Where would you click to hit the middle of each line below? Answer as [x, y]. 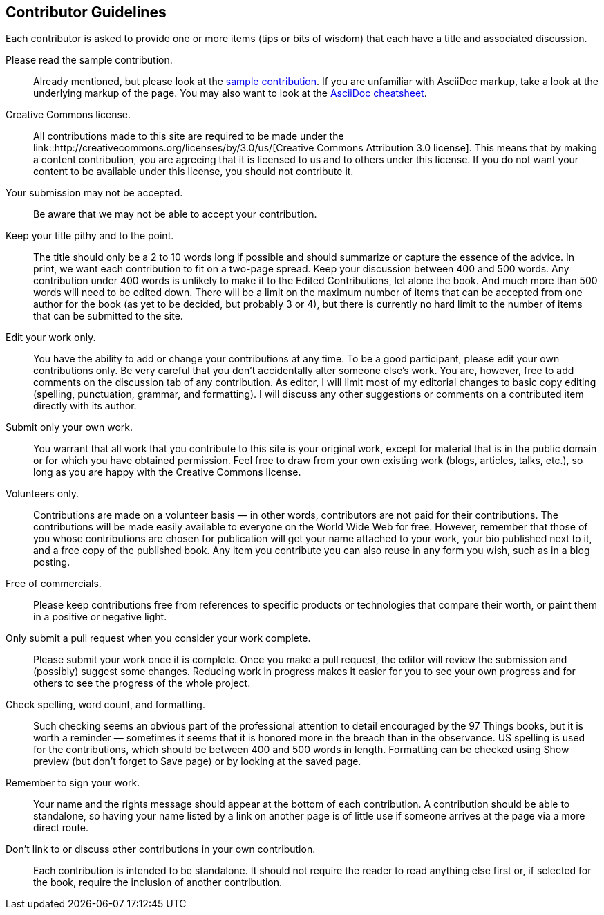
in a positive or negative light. [100, 617]
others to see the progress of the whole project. [142, 683]
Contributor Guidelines [86, 12]
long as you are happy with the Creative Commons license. [167, 472]
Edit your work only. [51, 338]
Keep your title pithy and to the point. [90, 236]
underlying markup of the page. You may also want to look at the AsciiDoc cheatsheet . [230, 93]
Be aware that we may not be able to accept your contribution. [175, 214]
